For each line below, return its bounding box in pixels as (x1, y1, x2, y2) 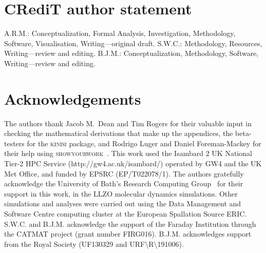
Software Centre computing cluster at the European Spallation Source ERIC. (4, 208, 247, 219)
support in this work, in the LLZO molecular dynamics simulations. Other (4, 188, 238, 199)
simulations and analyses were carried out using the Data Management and (4, 198, 241, 209)
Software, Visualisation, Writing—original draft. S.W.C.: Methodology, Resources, (4, 37, 262, 48)
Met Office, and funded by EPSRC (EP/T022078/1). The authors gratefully (4, 168, 244, 179)
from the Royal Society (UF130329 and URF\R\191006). (4, 238, 184, 249)
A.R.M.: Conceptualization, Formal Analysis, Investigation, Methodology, (4, 28, 236, 38)
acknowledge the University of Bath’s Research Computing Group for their (4, 178, 243, 189)
